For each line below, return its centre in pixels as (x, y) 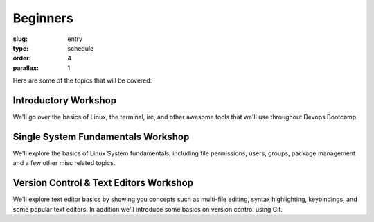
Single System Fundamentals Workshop (101, 136)
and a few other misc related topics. (64, 163)
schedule (81, 48)
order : (22, 58)
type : (21, 48)
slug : (20, 39)
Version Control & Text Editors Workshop (103, 183)
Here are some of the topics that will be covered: (82, 80)
